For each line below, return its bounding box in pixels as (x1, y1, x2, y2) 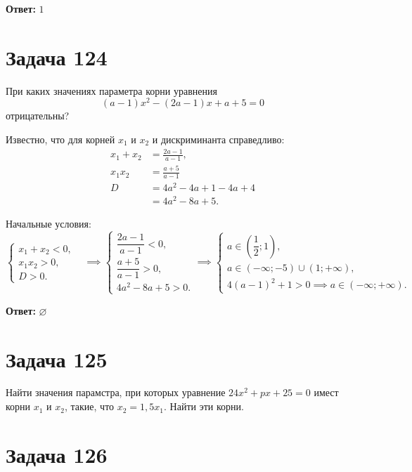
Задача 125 (6, 344, 108, 373)
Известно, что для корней (6, 131, 115, 146)
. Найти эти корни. (164, 399, 244, 414)
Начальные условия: (6, 216, 91, 231)
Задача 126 (6, 440, 108, 468)
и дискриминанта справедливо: (152, 131, 285, 146)
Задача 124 (6, 42, 108, 71)
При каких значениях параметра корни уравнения (6, 83, 217, 98)
